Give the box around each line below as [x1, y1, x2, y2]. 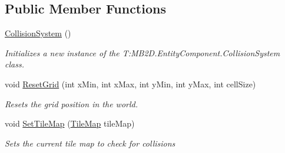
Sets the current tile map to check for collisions [5, 137, 175, 149]
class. [5, 58, 24, 70]
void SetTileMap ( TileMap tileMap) [5, 117, 135, 130]
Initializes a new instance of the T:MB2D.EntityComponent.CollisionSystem [5, 46, 280, 59]
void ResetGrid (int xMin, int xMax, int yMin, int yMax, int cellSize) [5, 77, 256, 90]
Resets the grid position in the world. [5, 97, 138, 110]
